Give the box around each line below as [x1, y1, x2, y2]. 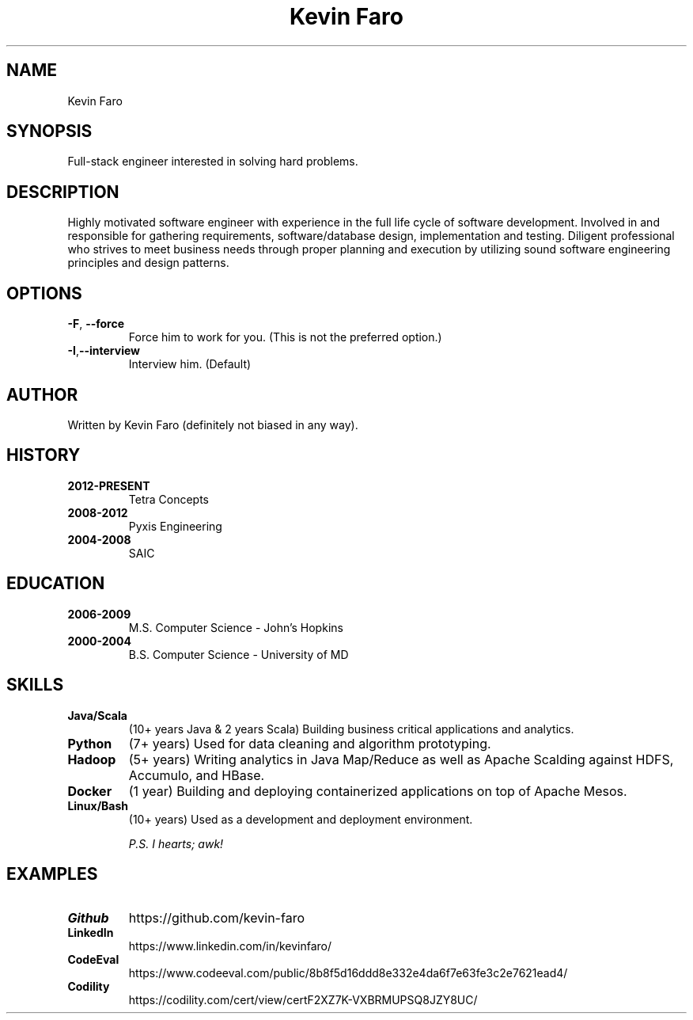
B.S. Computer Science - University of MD [128, 647, 349, 661]
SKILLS [6, 675, 64, 695]
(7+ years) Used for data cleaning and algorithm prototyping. [128, 735, 491, 752]
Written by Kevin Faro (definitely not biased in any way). [67, 417, 358, 432]
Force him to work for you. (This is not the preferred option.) [128, 330, 442, 344]
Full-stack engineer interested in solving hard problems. [67, 154, 358, 169]
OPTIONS [6, 283, 82, 303]
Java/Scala [67, 708, 127, 722]
